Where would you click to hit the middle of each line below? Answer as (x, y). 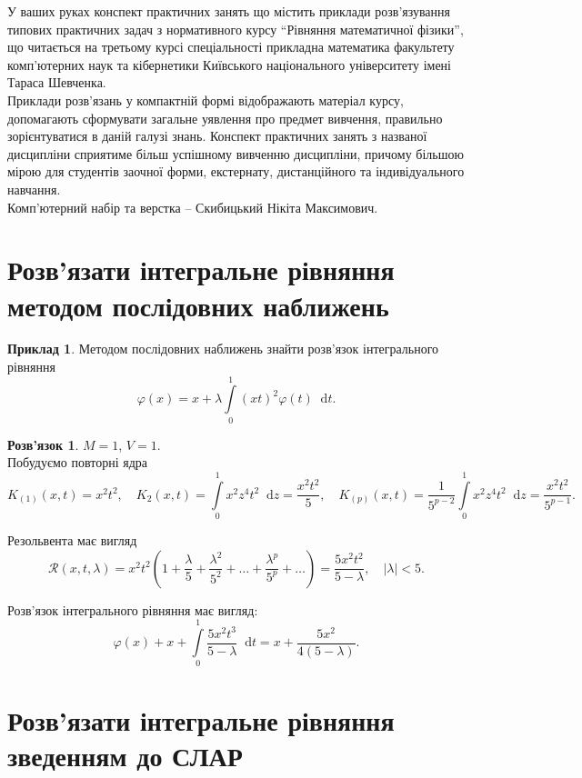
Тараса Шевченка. (57, 82)
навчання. (34, 189)
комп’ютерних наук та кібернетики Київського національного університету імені (229, 64)
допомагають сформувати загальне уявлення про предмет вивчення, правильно (225, 118)
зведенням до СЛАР (125, 755)
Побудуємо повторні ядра (77, 462)
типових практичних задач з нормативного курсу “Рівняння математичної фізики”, (236, 29)
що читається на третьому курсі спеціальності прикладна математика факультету (231, 47)
